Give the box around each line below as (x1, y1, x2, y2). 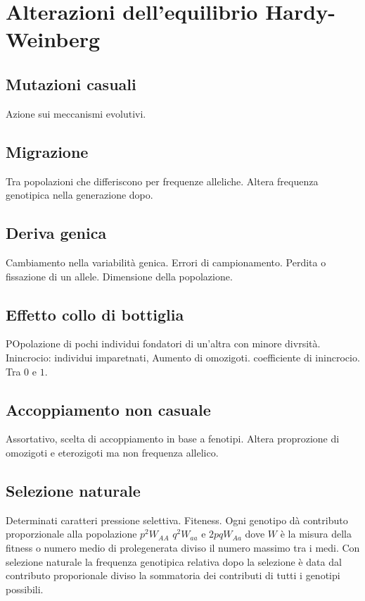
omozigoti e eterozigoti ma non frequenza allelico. (6, 445, 219, 459)
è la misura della (280, 526, 352, 541)
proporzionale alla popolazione (6, 526, 137, 541)
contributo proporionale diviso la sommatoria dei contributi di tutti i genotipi (6, 568, 340, 583)
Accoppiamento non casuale (6, 398, 211, 420)
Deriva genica (6, 222, 107, 244)
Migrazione (6, 140, 89, 162)
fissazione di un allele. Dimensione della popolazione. (6, 268, 233, 283)
